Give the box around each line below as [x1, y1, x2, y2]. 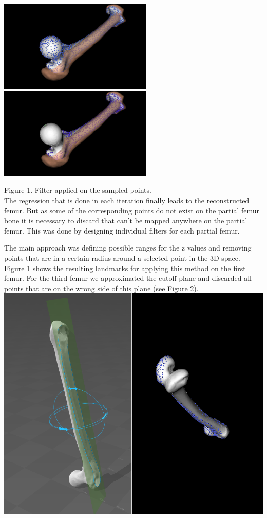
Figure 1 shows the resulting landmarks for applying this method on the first [4, 262, 246, 273]
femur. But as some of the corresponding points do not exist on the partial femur [4, 205, 259, 216]
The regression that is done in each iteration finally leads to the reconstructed [4, 195, 250, 205]
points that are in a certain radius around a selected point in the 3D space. [4, 252, 240, 263]
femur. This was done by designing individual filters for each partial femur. [4, 225, 240, 236]
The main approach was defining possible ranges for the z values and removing [4, 242, 252, 253]
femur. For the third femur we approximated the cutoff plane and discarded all [4, 273, 252, 283]
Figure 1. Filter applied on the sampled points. [4, 185, 151, 195]
